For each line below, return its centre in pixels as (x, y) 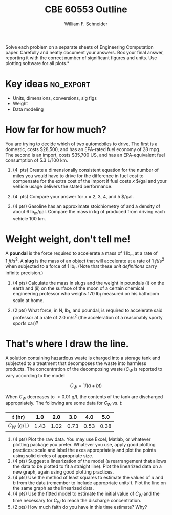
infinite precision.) (24, 273)
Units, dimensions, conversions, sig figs (55, 98)
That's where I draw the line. (67, 344)
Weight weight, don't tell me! (68, 239)
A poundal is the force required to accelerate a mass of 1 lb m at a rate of (81, 254)
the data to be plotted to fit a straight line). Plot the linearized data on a (87, 466)
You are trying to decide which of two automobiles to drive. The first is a (81, 144)
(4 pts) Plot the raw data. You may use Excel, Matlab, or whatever (82, 439)
